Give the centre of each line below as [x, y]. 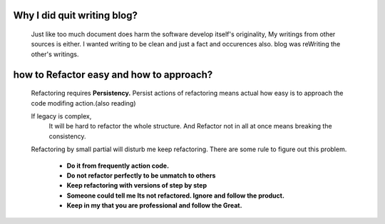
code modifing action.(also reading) [83, 103]
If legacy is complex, [61, 116]
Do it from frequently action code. [118, 166]
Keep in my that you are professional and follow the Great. [154, 205]
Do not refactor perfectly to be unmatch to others [141, 175]
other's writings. [55, 54]
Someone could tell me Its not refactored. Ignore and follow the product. [176, 195]
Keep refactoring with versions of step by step [137, 185]
